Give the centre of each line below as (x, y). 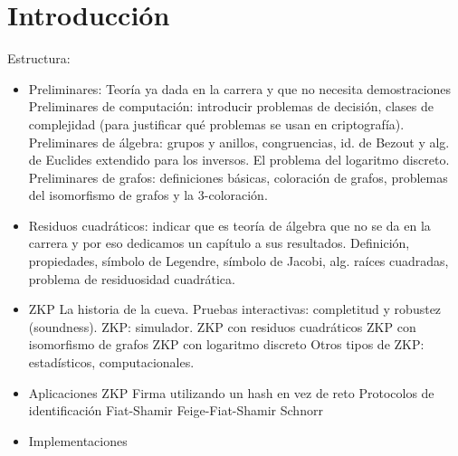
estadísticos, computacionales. (111, 362)
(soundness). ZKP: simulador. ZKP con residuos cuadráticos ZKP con (222, 326)
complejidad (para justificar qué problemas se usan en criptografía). (216, 123)
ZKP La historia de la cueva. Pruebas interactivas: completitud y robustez (235, 309)
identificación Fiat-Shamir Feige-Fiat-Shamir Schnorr (176, 410)
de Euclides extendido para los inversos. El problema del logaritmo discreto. (239, 160)
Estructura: (39, 58)
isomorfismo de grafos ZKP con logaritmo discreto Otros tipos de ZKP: (226, 344)
